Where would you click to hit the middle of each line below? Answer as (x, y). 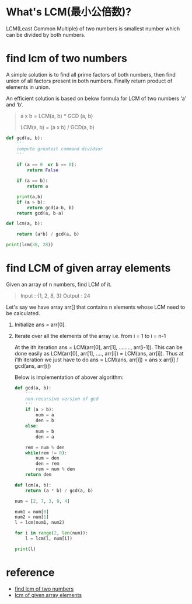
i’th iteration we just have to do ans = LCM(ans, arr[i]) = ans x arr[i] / (97, 360)
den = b (45, 421)
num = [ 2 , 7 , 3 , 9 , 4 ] (42, 501)
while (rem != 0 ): (46, 453)
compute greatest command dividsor (60, 149)
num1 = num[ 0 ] (32, 512)
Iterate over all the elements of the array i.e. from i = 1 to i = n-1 (90, 336)
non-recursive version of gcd (62, 399)
